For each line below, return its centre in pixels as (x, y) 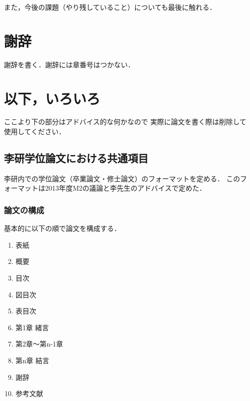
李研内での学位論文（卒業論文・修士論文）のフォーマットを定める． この (122, 178)
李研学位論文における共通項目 (76, 158)
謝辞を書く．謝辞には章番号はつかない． (69, 64)
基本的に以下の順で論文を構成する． (62, 228)
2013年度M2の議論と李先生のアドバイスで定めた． (125, 188)
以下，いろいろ (52, 98)
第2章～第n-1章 (39, 344)
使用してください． (35, 131)
